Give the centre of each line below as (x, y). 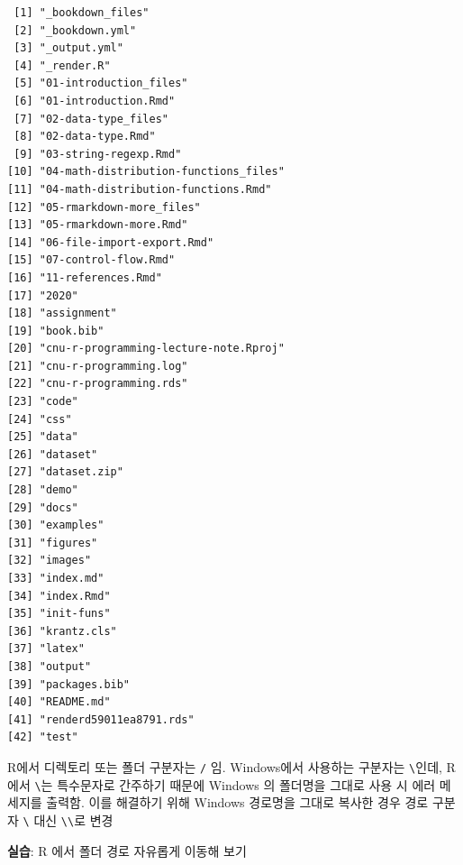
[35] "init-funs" (59, 614)
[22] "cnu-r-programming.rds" (98, 384)
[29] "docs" (43, 507)
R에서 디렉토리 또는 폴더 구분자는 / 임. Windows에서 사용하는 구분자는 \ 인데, (225, 766)
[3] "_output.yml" (68, 48)
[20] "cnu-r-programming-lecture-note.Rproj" (146, 349)
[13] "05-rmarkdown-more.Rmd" (98, 225)
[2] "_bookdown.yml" (75, 30)
